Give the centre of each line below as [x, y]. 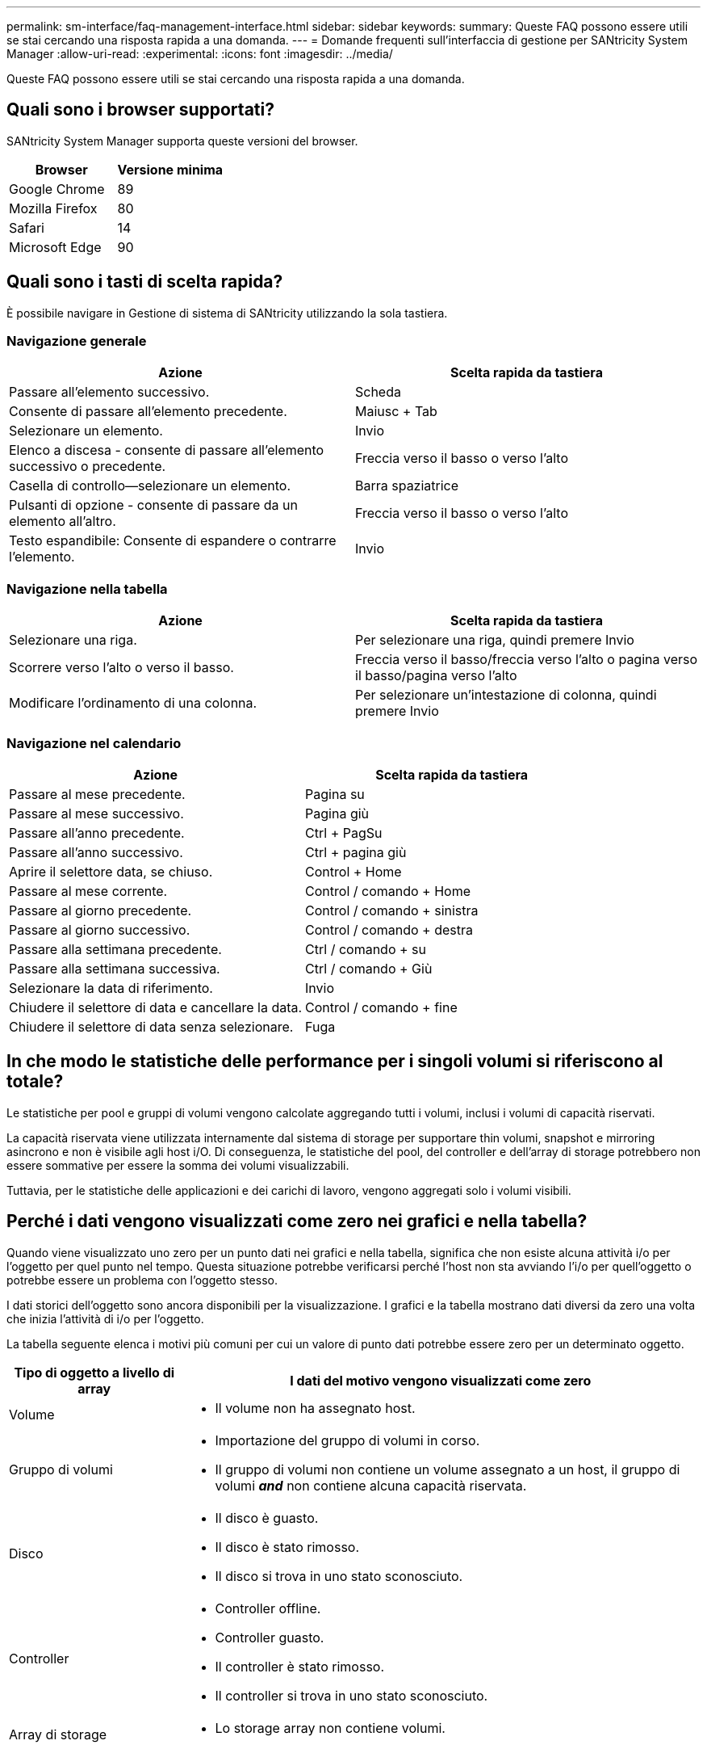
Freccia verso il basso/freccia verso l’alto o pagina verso [527, 660]
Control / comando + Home [388, 891]
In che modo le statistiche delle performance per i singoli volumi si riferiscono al [335, 1062]
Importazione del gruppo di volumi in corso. [347, 1440]
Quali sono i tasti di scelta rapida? [145, 282]
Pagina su [335, 794]
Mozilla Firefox [53, 208]
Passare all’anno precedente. [97, 832]
